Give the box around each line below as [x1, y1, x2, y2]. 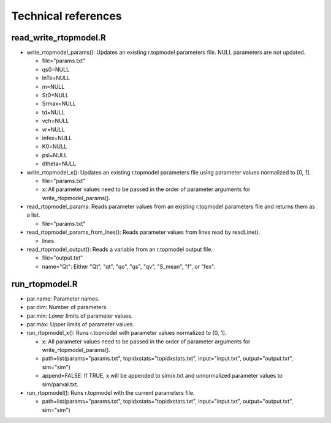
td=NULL [42, 108, 66, 116]
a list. [26, 211, 40, 219]
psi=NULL [42, 151, 67, 159]
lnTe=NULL [42, 74, 70, 82]
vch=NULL [42, 117, 69, 125]
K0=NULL [42, 143, 67, 150]
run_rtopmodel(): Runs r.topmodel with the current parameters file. [26, 389, 195, 397]
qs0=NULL [42, 66, 70, 73]
